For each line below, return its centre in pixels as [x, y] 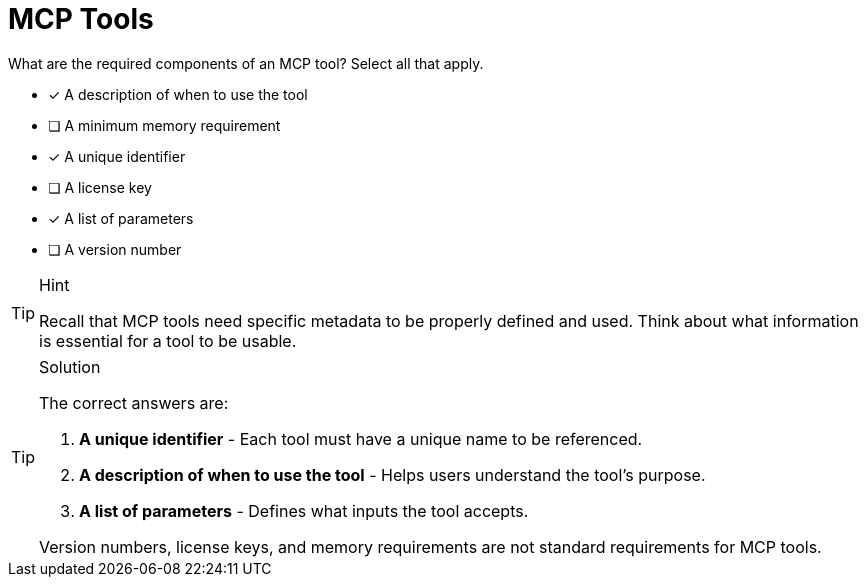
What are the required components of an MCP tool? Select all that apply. [246, 63]
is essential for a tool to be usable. [168, 340]
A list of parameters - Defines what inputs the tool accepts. [304, 510]
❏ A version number [115, 249]
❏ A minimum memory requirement [164, 125]
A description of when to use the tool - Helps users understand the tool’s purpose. [392, 474]
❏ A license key [100, 187]
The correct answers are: [134, 402]
